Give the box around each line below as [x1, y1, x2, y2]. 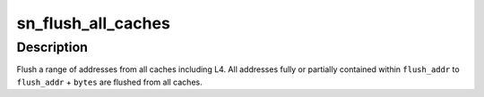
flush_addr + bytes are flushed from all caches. [16, 77, 203, 87]
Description [16, 39, 89, 55]
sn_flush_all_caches [16, 13, 170, 33]
